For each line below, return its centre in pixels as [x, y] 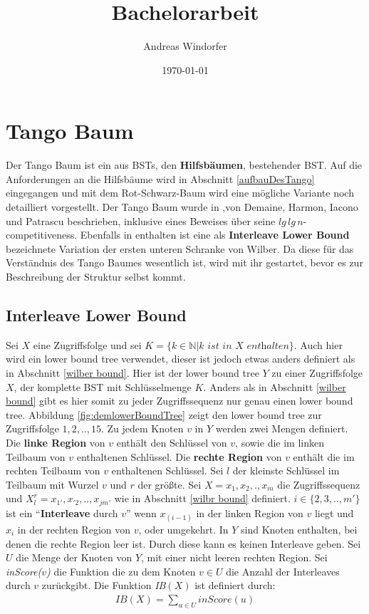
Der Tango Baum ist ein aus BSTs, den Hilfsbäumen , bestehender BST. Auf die [184, 165]
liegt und [334, 512]
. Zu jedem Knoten [142, 428]
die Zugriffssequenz [319, 484]
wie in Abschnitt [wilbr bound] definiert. [202, 498]
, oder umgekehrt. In [183, 529]
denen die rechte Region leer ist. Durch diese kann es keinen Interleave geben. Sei [183, 543]
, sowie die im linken [280, 442]
